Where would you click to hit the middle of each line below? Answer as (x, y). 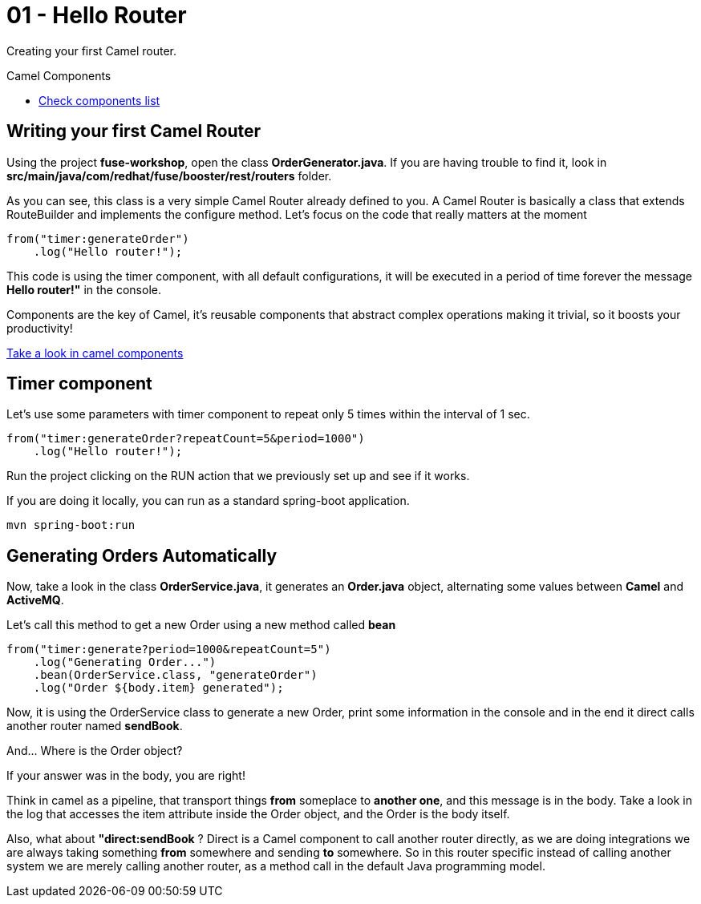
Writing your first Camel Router (134, 131)
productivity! (40, 328)
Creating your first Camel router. (92, 50)
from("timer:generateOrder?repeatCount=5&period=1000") (186, 439)
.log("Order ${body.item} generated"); (158, 688)
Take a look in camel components (95, 353)
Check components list (99, 100)
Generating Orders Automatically (142, 555)
